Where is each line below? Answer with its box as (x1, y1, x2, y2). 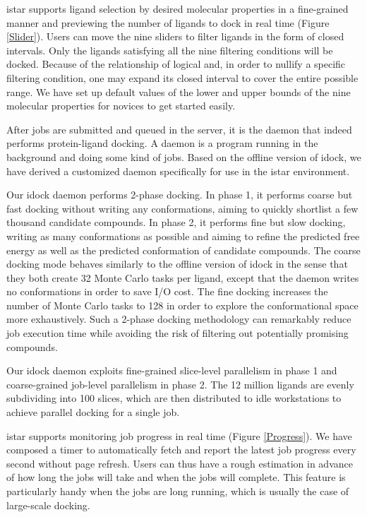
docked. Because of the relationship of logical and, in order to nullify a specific (6, 57, 346, 71)
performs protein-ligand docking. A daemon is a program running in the (6, 136, 318, 150)
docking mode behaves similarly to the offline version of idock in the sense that (6, 256, 348, 271)
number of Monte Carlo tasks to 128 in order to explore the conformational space (6, 297, 359, 312)
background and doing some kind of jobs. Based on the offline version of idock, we (6, 149, 361, 164)
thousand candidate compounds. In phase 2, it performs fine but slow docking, (6, 215, 346, 230)
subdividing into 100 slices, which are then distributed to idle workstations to (6, 391, 342, 405)
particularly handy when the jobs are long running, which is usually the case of (6, 484, 349, 498)
